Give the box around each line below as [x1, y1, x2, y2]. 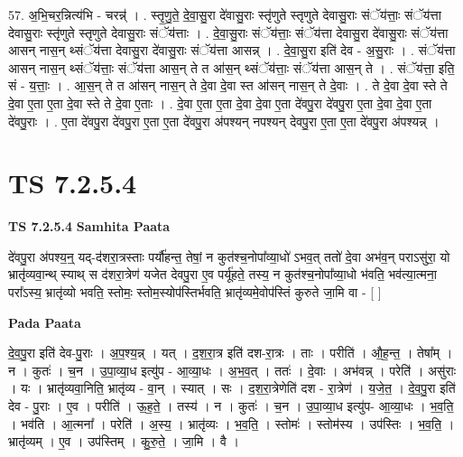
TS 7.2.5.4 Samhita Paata [8, 217, 171, 236]
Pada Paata [8, 312, 81, 331]
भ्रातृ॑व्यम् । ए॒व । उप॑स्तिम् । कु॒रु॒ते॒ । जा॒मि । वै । [8, 432, 239, 451]
